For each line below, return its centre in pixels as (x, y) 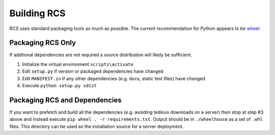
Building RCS (37, 13)
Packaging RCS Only (43, 43)
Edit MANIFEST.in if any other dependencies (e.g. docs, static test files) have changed (114, 78)
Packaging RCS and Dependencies (65, 100)
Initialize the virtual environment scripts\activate (78, 64)
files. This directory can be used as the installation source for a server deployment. (97, 126)
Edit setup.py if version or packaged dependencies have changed (93, 72)
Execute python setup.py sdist (59, 86)
